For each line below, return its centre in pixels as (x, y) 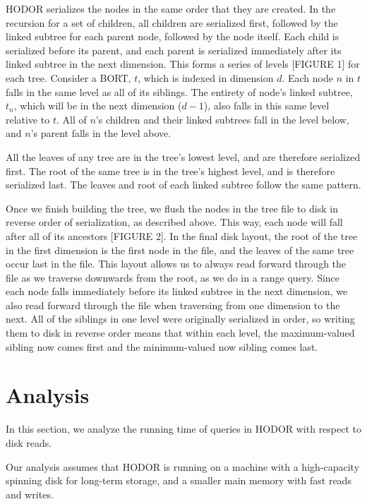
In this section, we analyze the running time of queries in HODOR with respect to (184, 429)
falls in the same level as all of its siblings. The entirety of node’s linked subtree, (179, 91)
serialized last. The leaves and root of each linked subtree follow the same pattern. (183, 185)
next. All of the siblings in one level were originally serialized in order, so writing (180, 319)
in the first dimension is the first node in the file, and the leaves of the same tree (180, 250)
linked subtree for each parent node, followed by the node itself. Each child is (173, 36)
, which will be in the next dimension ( (98, 106)
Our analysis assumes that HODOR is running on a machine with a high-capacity (183, 466)
